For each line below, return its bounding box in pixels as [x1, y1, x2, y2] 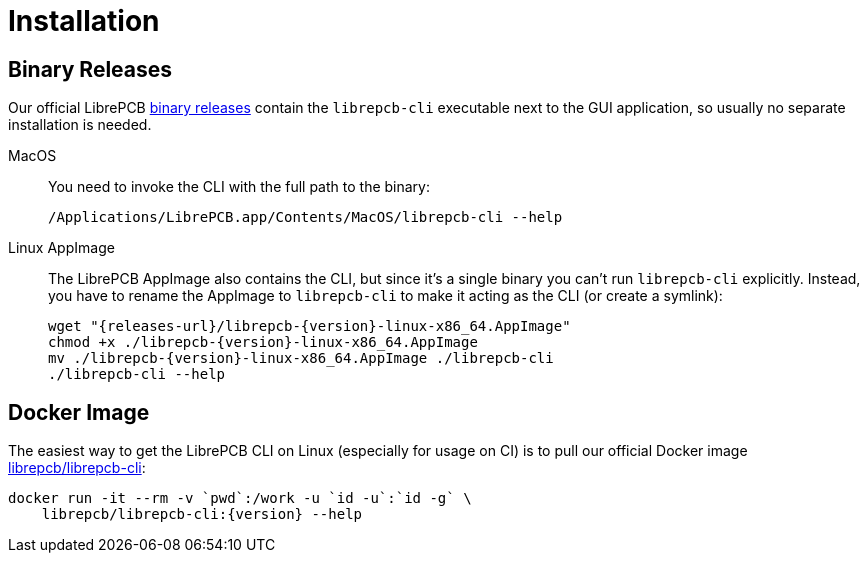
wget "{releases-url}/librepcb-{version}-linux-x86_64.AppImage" [48, 318, 571, 335]
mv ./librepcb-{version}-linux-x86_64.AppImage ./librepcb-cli [48, 350, 554, 367]
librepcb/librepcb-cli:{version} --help [41, 506, 363, 523]
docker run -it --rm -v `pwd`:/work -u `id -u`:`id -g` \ [8, 490, 472, 507]
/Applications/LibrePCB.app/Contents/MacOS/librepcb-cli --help [48, 209, 563, 226]
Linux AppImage [8, 239, 115, 257]
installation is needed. [8, 116, 152, 134]
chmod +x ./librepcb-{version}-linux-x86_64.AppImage [48, 334, 478, 351]
